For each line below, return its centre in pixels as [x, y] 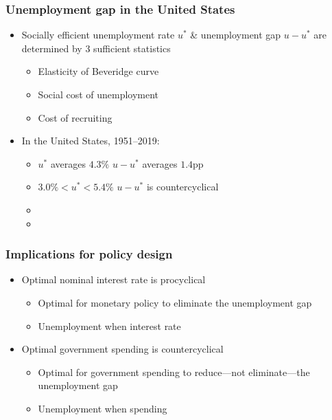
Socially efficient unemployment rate [98, 35]
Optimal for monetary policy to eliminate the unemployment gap [175, 302]
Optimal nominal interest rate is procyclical [114, 279]
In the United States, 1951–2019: [91, 141]
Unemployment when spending [103, 408]
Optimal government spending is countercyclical [122, 349]
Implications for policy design [89, 254]
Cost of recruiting [75, 117]
